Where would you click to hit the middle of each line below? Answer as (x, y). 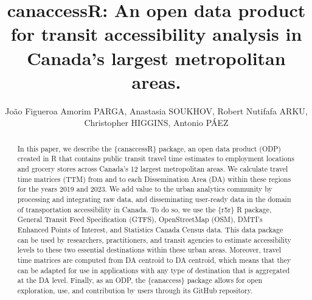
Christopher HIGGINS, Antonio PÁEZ (156, 123)
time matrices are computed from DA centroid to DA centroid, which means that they (154, 260)
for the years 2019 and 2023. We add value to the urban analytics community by (145, 189)
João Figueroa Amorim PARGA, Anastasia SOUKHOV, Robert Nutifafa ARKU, (156, 110)
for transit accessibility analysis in (156, 34)
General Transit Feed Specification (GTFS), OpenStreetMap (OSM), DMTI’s (140, 219)
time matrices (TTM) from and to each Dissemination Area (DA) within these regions (154, 179)
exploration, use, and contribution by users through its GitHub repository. (135, 290)
